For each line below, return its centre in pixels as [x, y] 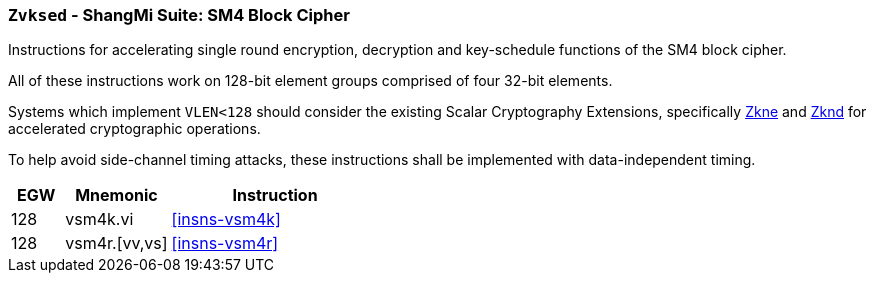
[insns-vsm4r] [225, 243]
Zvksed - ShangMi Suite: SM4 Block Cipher [179, 15]
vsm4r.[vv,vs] [116, 243]
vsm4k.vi [99, 219]
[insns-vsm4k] [226, 219]
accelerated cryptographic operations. [134, 129]
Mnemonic [116, 195]
